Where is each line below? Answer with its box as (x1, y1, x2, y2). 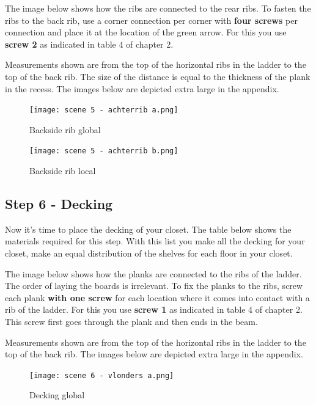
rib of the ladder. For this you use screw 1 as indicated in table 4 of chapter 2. (5, 303, 303, 316)
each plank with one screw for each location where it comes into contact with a (5, 291, 310, 304)
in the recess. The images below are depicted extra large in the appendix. (5, 82, 279, 95)
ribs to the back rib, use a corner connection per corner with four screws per (5, 13, 298, 26)
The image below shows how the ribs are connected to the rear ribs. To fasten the (5, 2, 311, 14)
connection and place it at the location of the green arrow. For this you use (5, 26, 287, 38)
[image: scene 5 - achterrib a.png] (29, 106, 178, 115)
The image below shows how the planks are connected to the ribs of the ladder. (5, 267, 302, 280)
